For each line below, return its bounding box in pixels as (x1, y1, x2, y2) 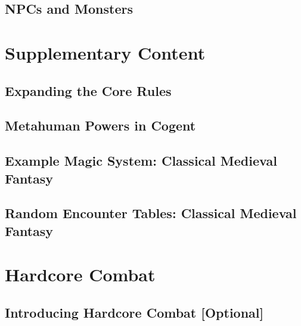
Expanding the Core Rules (5, 81, 172, 100)
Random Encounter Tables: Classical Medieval (5, 204, 297, 222)
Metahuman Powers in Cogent (5, 116, 196, 135)
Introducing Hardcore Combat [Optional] (5, 303, 264, 321)
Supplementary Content (5, 40, 206, 64)
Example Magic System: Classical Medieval (5, 151, 277, 170)
